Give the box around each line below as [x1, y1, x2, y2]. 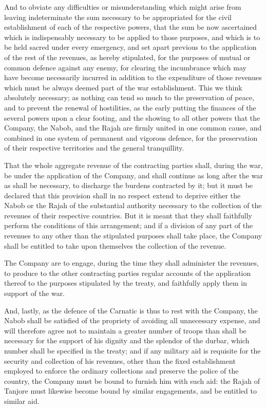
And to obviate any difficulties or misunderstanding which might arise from [4, 2, 241, 12]
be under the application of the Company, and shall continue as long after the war [4, 170, 263, 180]
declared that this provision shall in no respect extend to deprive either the [4, 190, 241, 200]
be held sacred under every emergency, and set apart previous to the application [4, 42, 257, 52]
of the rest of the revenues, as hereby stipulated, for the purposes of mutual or [4, 51, 251, 62]
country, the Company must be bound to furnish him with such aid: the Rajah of [4, 375, 260, 386]
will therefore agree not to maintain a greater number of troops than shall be [4, 325, 246, 336]
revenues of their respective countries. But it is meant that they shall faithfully [4, 210, 252, 220]
